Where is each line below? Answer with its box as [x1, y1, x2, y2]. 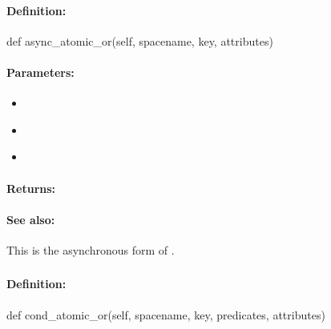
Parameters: [6, 63, 75, 80]
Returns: [6, 179, 56, 196]
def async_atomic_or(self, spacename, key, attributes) [6, 32, 273, 49]
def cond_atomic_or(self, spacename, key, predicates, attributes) [6, 306, 325, 323]
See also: [6, 211, 55, 227]
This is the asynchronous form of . [6, 241, 175, 258]
